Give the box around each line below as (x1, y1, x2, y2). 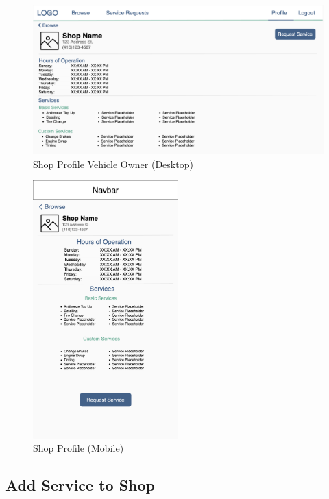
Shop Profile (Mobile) (33, 441, 124, 455)
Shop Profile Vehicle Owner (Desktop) (33, 156, 193, 171)
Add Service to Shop (5, 474, 156, 496)
